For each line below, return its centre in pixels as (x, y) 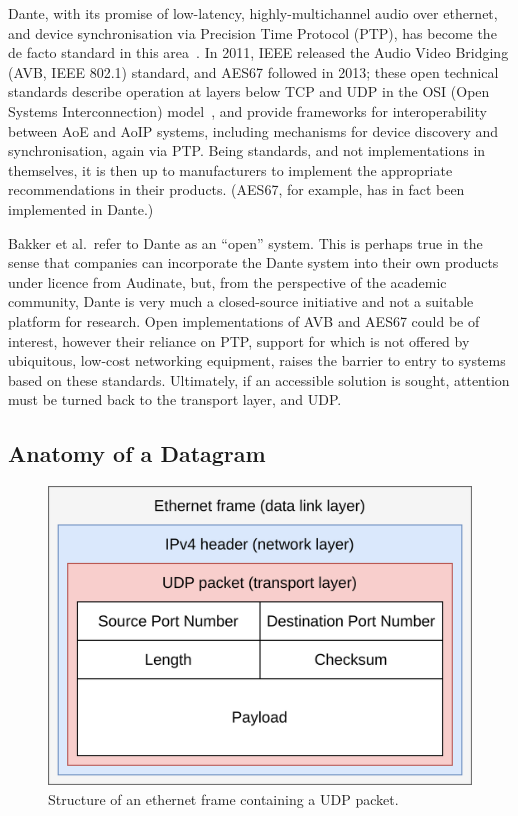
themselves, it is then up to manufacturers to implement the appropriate (230, 169)
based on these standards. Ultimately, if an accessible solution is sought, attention (259, 379)
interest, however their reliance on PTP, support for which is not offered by (239, 340)
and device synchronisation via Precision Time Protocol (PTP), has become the (252, 32)
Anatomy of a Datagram (137, 453)
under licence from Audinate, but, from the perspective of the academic (227, 281)
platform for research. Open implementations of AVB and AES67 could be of (244, 320)
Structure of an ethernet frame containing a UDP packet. (223, 798)
